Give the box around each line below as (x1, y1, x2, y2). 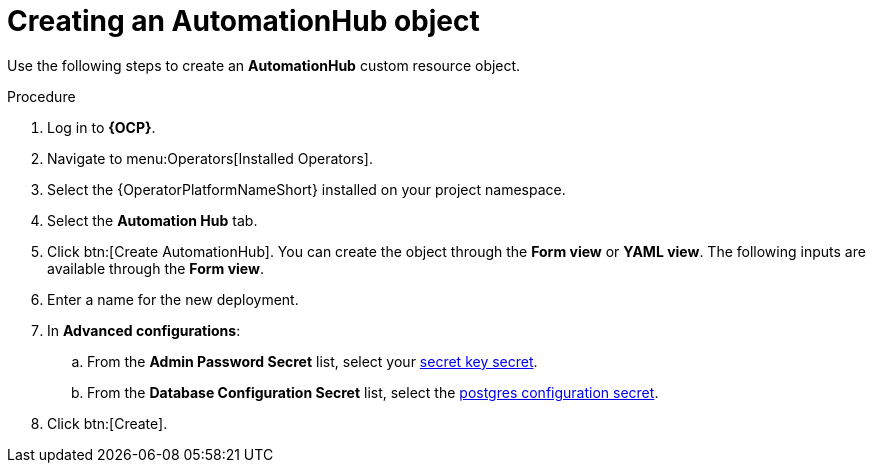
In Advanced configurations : (47, 321, 241, 339)
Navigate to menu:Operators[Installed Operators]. (47, 149, 374, 167)
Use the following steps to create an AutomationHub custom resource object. (7, 56, 521, 74)
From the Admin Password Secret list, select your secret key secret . (87, 352, 538, 370)
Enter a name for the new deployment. (47, 290, 299, 308)
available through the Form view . (47, 259, 264, 277)
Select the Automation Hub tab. (47, 211, 258, 229)
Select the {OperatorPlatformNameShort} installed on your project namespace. (47, 180, 566, 198)
